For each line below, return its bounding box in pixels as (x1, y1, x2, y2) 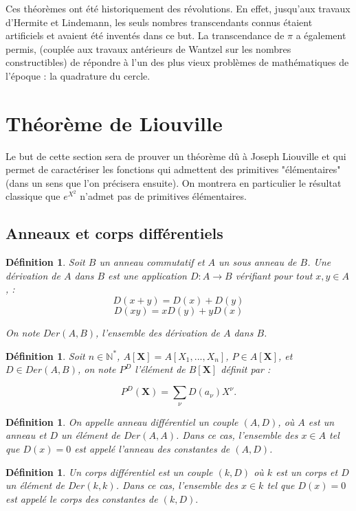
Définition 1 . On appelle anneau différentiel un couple (5, 414, 238, 429)
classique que (5, 189, 60, 203)
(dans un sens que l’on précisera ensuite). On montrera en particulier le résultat (5, 175, 342, 190)
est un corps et (276, 464, 338, 479)
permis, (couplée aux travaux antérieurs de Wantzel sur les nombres (5, 41, 291, 56)
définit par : (221, 362, 271, 376)
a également (296, 28, 346, 43)
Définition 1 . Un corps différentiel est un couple (5, 464, 213, 479)
